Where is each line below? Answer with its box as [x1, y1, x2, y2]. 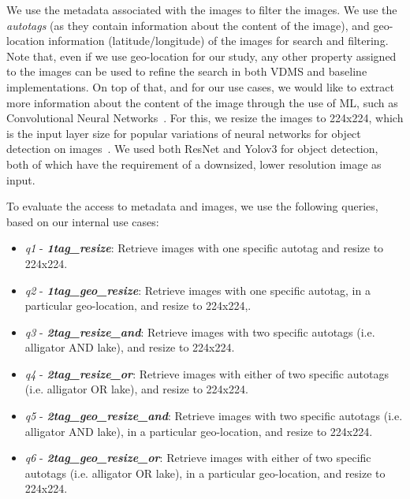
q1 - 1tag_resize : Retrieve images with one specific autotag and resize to [24, 240, 384, 256]
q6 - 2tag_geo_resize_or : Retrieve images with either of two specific [24, 449, 371, 466]
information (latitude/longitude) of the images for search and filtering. [48, 32, 389, 49]
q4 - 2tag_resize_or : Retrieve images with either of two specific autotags [24, 365, 389, 382]
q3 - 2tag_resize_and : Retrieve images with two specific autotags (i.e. [24, 323, 375, 340]
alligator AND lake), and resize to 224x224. [24, 339, 235, 356]
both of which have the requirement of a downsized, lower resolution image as [6, 155, 382, 172]
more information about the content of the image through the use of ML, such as [6, 94, 398, 110]
